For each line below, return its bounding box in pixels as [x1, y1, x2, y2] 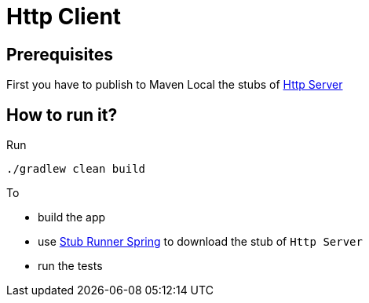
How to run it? [6, 104, 118, 125]
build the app [38, 210, 106, 225]
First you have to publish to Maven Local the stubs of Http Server [6, 78, 343, 92]
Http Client [6, 3, 122, 30]
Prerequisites [6, 44, 113, 64]
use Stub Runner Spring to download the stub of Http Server [38, 235, 363, 249]
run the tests [38, 259, 103, 273]
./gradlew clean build [6, 162, 146, 176]
